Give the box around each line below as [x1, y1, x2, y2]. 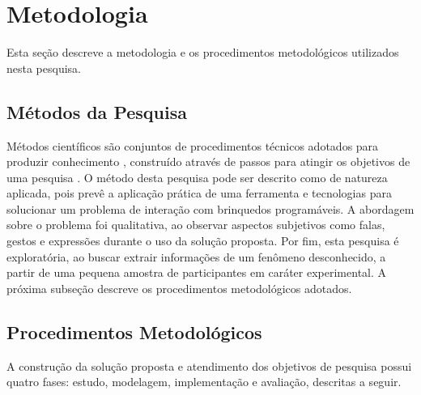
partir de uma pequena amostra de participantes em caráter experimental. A [6, 264, 387, 281]
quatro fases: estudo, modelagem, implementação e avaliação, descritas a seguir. [6, 373, 402, 390]
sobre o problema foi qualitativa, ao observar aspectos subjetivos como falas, [6, 216, 385, 233]
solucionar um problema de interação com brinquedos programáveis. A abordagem [6, 200, 415, 217]
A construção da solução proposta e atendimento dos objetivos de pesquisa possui [6, 357, 412, 374]
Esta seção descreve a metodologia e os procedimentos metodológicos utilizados [6, 44, 399, 61]
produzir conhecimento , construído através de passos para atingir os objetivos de [6, 153, 410, 170]
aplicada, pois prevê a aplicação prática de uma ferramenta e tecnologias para [6, 185, 392, 202]
